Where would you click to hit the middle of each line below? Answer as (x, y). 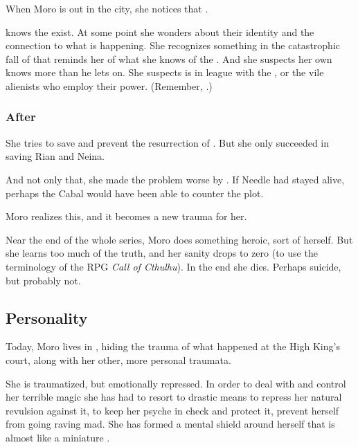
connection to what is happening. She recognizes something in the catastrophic (173, 45)
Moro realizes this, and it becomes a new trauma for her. (126, 216)
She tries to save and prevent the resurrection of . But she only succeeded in (168, 142)
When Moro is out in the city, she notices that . (107, 8)
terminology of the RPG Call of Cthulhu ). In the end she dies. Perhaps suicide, (173, 266)
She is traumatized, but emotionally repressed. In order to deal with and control (176, 383)
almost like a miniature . (58, 437)
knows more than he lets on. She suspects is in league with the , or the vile (165, 72)
